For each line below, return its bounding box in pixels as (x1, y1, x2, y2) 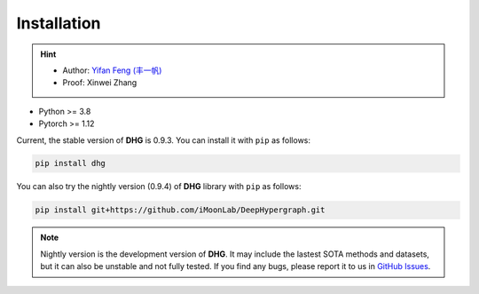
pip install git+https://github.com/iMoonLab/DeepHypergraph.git (35, 205, 326, 215)
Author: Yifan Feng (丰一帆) (62, 65, 162, 75)
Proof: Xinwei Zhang (62, 77, 137, 88)
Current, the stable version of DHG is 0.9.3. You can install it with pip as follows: (16, 134, 310, 146)
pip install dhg (35, 158, 106, 169)
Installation (16, 13, 101, 33)
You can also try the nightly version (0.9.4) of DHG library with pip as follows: (16, 181, 302, 192)
